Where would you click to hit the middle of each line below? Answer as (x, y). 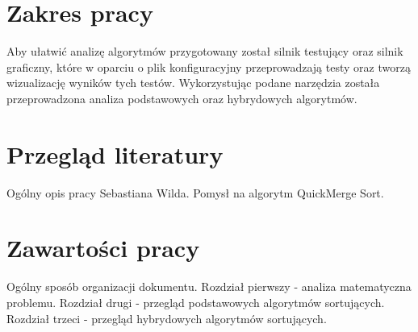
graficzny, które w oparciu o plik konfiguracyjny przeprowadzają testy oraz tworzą (209, 66)
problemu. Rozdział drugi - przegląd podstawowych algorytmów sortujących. (196, 302)
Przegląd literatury (115, 154)
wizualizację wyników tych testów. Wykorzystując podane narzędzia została (193, 83)
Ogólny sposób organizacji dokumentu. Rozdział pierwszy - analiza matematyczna (209, 286)
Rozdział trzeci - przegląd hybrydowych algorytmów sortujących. (167, 318)
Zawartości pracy (103, 248)
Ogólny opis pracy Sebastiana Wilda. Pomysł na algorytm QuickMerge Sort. (195, 192)
